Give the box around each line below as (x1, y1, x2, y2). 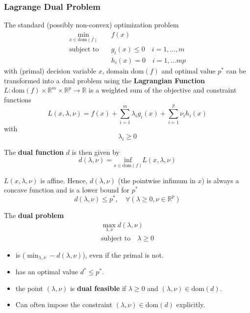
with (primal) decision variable (4, 65, 97, 75)
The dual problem (4, 210, 64, 220)
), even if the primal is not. (82, 249, 164, 260)
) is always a (201, 175, 239, 185)
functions (4, 94, 31, 104)
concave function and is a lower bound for (4, 185, 130, 195)
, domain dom (102, 65, 144, 75)
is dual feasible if (70, 283, 126, 293)
